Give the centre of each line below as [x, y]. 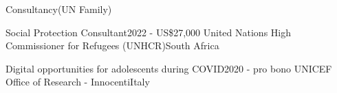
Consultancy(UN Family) [59, 9]
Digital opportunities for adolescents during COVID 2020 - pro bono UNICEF [169, 68]
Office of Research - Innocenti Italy [78, 82]
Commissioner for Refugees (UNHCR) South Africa [112, 45]
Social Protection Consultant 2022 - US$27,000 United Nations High [148, 32]
